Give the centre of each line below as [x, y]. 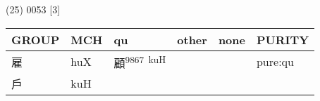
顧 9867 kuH [140, 61]
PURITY [283, 39]
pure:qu [275, 62]
